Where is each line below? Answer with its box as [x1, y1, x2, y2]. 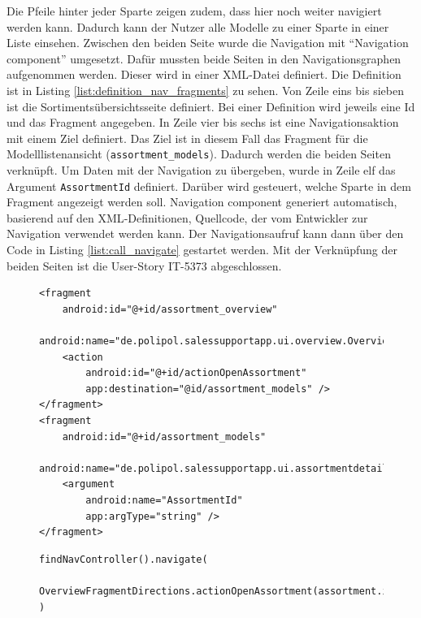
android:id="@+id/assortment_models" [62, 430, 267, 443]
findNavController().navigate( [39, 553, 208, 565]
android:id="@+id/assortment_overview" [62, 303, 278, 315]
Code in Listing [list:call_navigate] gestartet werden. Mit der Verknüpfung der [7, 241, 397, 258]
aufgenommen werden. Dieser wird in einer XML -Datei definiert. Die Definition [7, 66, 401, 83]
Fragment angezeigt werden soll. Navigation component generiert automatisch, [7, 193, 397, 210]
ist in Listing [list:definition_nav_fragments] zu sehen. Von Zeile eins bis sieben [7, 81, 404, 98]
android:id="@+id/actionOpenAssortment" [85, 367, 307, 379]
